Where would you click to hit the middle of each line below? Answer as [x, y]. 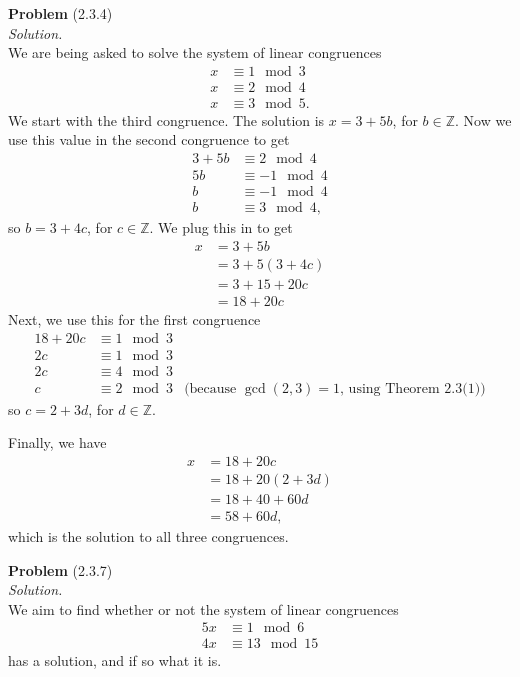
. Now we [483, 119]
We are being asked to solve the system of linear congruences [195, 52]
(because [210, 388]
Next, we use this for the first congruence [134, 318]
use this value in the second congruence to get [149, 139]
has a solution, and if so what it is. [115, 660]
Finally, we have [57, 442]
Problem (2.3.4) [60, 13]
